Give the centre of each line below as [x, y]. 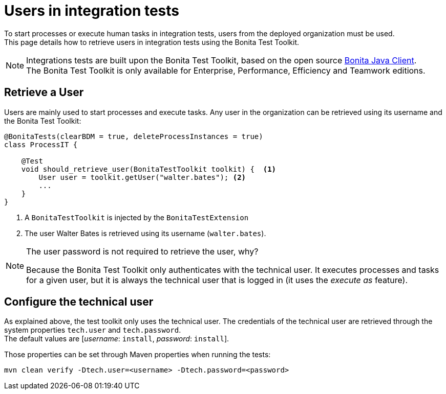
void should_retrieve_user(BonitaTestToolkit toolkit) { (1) [149, 169]
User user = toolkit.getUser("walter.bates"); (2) [142, 177]
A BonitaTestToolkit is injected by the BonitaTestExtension [137, 217]
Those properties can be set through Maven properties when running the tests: [137, 355]
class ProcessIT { [41, 144]
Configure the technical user [79, 302]
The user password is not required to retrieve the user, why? [142, 251]
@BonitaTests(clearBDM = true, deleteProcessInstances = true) [134, 136]
